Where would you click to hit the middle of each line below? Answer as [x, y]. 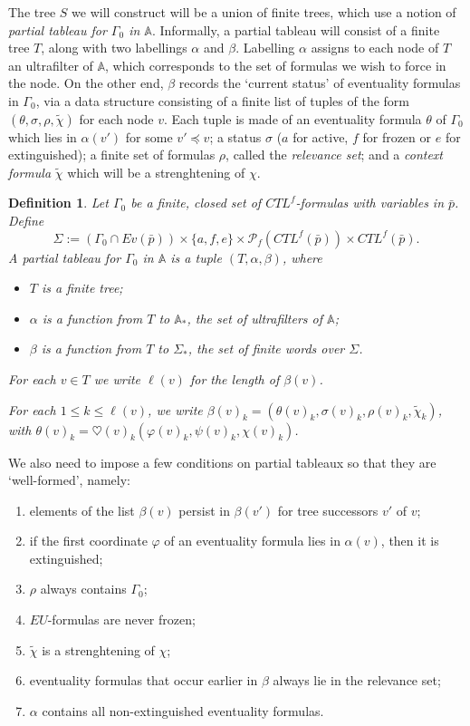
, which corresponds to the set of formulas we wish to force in [276, 65]
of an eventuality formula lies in [252, 541]
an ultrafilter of [51, 65]
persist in [204, 510]
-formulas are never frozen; [121, 620]
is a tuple [196, 257]
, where [302, 257]
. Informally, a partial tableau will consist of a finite [296, 29]
